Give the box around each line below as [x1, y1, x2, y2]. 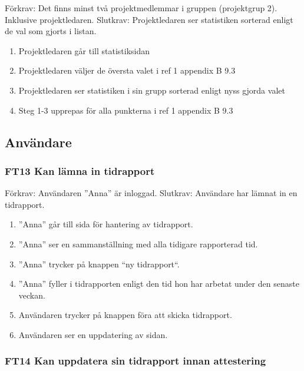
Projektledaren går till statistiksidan [18, 44, 150, 57]
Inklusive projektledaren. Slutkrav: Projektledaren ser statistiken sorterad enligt [5, 13, 293, 25]
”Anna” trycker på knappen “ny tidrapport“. [18, 257, 180, 270]
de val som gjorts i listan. [5, 25, 97, 37]
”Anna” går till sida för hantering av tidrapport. [18, 218, 193, 230]
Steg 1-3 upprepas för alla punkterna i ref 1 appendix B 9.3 [18, 104, 233, 116]
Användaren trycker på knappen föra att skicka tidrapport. [18, 309, 232, 321]
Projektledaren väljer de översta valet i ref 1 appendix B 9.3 [18, 64, 236, 77]
